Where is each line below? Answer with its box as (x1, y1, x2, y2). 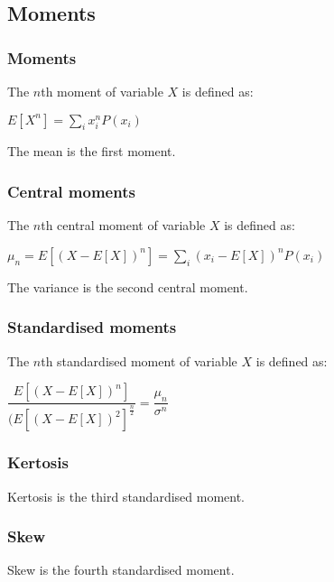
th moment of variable (41, 82, 163, 100)
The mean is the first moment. (7, 142, 176, 161)
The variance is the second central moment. (7, 277, 248, 296)
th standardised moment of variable (41, 351, 237, 370)
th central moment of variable (41, 216, 206, 235)
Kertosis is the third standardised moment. (7, 486, 246, 505)
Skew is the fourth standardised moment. (7, 560, 235, 579)
